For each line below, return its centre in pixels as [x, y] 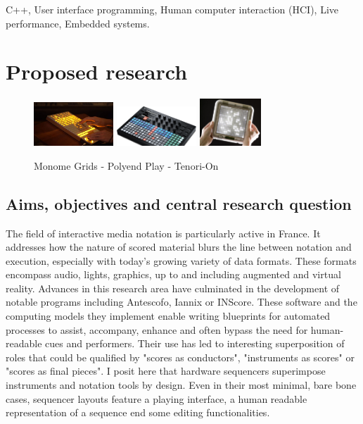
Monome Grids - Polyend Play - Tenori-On [126, 165]
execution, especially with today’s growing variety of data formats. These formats [181, 260]
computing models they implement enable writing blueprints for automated [168, 316]
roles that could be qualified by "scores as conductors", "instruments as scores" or [180, 357]
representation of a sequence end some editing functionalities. [138, 412]
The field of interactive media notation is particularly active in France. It [163, 233]
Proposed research [97, 71]
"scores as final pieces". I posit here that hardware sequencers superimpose [166, 371]
